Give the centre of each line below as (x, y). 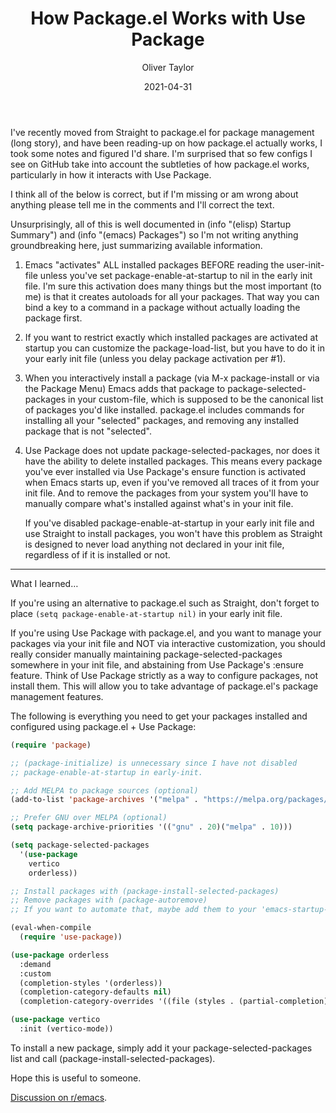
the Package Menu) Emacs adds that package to (125, 388)
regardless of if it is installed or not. (97, 554)
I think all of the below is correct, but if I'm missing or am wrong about (154, 194)
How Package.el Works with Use (168, 18)
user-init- (305, 264)
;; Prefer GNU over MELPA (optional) (89, 818)
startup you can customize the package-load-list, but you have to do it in (174, 348)
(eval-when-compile (51, 928)
